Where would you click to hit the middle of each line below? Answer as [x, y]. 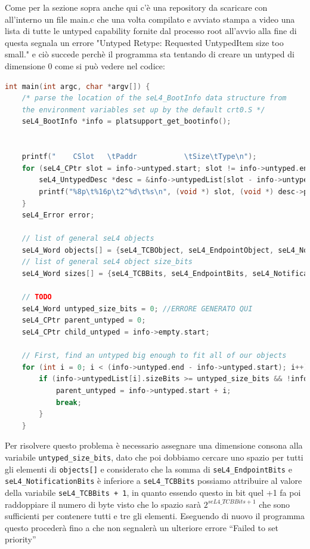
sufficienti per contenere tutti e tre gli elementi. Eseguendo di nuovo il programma [155, 516]
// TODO [37, 297]
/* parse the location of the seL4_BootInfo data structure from [154, 98]
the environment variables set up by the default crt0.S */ [143, 110]
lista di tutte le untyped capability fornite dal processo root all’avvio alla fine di [151, 31]
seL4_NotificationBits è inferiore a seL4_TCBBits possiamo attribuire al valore [154, 481]
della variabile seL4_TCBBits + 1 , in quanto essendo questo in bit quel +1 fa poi [153, 492]
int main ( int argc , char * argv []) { [77, 86]
